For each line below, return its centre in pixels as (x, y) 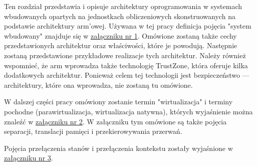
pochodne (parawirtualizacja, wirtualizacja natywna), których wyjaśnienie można (128, 111)
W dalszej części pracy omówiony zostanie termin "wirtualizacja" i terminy (118, 102)
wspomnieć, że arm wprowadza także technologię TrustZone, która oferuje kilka (126, 65)
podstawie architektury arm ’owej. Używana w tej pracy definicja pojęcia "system (128, 26)
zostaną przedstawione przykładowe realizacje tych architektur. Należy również (125, 55)
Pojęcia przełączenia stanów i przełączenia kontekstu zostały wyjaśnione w (118, 148)
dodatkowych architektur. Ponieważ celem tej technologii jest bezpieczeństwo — (127, 75)
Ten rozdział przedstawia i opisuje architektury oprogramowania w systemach (123, 6)
